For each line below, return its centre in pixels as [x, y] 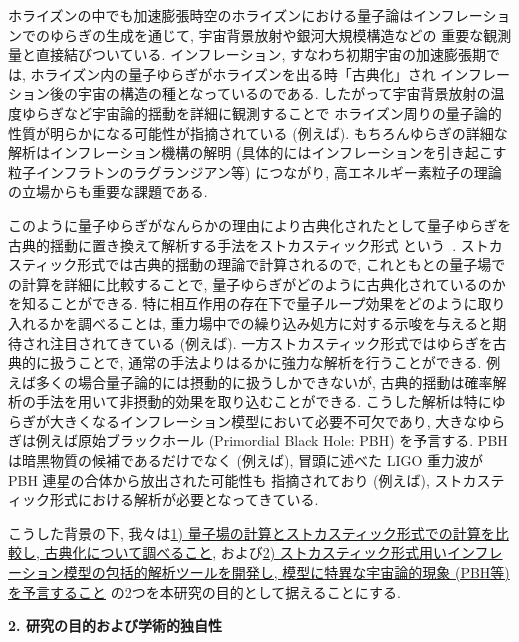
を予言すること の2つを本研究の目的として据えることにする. [204, 591]
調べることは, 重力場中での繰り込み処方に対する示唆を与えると [285, 322]
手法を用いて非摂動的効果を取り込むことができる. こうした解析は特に [263, 401]
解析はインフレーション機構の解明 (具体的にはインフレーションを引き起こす [257, 152]
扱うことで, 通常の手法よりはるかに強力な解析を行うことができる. [265, 362]
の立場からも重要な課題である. [108, 191]
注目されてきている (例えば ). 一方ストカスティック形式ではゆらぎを [271, 342]
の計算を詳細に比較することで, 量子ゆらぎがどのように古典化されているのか [257, 283]
